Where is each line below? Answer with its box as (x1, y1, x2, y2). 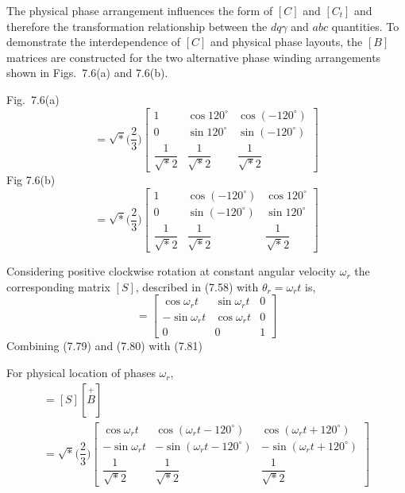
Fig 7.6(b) (6, 171, 56, 188)
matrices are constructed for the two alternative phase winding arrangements (6, 48, 381, 65)
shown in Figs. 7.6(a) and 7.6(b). (6, 64, 168, 81)
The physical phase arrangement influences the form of (6, 2, 273, 18)
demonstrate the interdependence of (6, 33, 181, 50)
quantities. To (331, 17, 399, 34)
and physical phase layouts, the (210, 33, 363, 50)
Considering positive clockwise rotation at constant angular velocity (6, 263, 336, 279)
